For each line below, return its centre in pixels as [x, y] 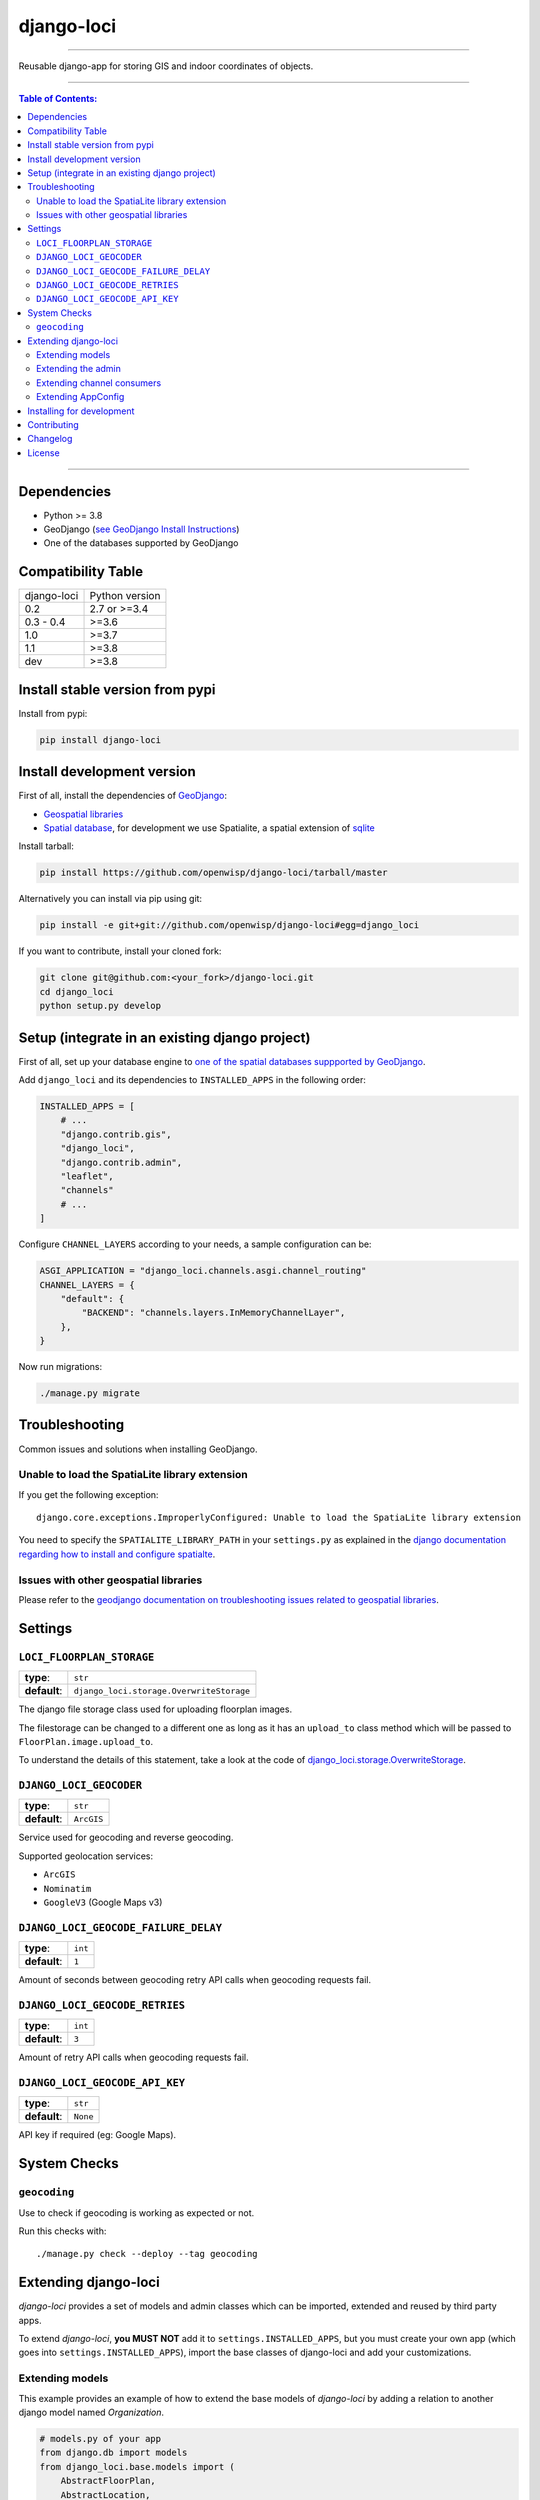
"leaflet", [87, 1176]
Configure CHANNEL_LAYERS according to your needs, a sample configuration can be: [195, 1244]
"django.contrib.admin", [121, 1162]
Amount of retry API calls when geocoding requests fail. [133, 2057]
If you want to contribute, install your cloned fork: [120, 951]
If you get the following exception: [88, 1494]
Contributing [53, 424]
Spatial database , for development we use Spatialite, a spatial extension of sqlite [209, 828]
